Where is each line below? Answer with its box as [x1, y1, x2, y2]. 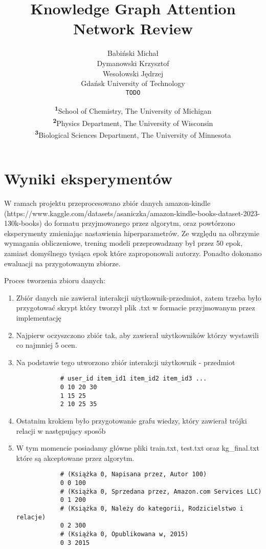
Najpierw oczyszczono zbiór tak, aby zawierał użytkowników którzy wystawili [16, 329, 259, 340]
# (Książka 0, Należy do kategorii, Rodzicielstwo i [60, 504, 243, 512]
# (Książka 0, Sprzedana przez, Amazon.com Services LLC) [60, 488, 262, 495]
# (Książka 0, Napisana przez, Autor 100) [60, 471, 207, 478]
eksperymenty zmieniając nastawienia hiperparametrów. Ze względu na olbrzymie [4, 227, 259, 238]
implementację [16, 312, 61, 323]
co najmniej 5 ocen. [16, 340, 77, 350]
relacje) [16, 513, 46, 521]
